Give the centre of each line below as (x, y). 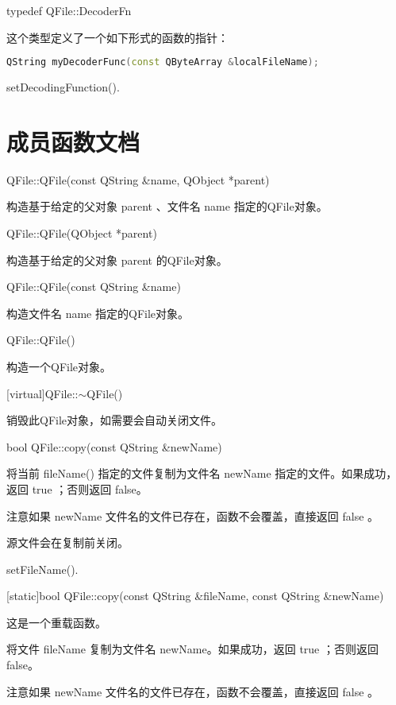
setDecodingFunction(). (63, 87)
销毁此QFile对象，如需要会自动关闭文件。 (115, 420)
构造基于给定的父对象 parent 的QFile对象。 (117, 260)
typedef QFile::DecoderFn (69, 10)
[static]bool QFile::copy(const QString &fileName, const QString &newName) (195, 596)
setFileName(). (42, 569)
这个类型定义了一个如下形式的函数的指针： (117, 37)
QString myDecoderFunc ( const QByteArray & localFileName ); (163, 62)
